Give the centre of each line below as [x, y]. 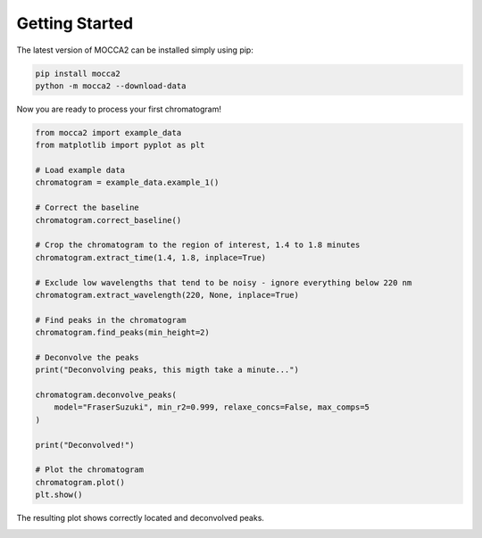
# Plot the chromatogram [90, 470]
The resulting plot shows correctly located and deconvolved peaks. [141, 518]
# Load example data [80, 170]
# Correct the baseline [87, 208]
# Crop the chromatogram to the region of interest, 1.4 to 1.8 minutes [198, 245]
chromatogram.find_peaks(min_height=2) [122, 333]
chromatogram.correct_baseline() [108, 220]
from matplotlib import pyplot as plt [120, 145]
